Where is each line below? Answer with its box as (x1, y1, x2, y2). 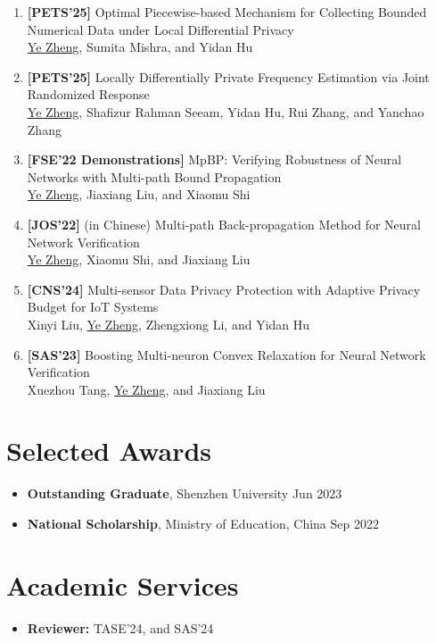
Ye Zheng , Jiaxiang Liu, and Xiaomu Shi (27, 185, 251, 204)
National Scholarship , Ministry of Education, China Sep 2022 (27, 514, 379, 532)
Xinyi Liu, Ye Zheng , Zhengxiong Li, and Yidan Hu (27, 314, 310, 333)
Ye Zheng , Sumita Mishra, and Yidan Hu (27, 38, 253, 56)
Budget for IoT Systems (27, 297, 159, 316)
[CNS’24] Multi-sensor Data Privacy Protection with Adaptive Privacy (27, 280, 421, 298)
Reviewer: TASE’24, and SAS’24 (27, 618, 214, 637)
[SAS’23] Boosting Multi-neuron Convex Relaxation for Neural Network (27, 345, 426, 363)
